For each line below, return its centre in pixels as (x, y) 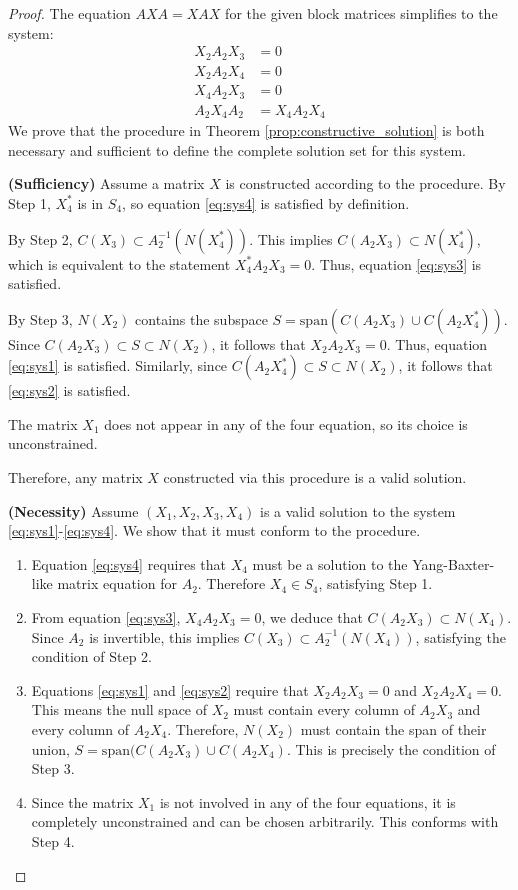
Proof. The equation (69, 13)
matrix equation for (117, 583)
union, (50, 748)
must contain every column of (324, 709)
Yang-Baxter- (453, 563)
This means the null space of (119, 709)
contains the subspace (201, 318)
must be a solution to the (330, 563)
